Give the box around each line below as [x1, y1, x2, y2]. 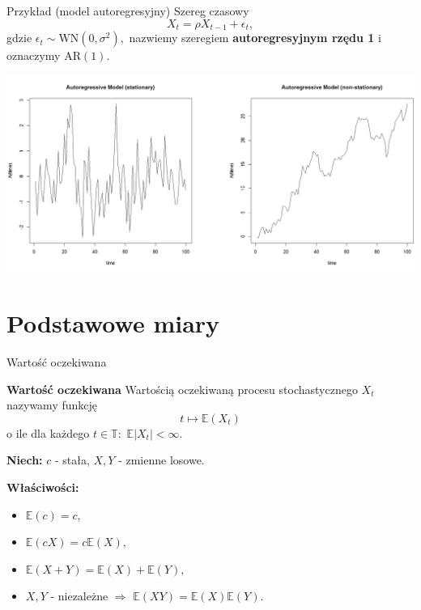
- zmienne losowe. [118, 451, 205, 468]
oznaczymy [6, 47, 61, 64]
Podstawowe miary [6, 307, 220, 340]
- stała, [54, 451, 90, 468]
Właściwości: [6, 478, 79, 495]
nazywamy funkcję [6, 396, 97, 413]
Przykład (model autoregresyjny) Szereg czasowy [6, 2, 249, 19]
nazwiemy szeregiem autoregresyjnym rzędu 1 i [129, 29, 381, 46]
